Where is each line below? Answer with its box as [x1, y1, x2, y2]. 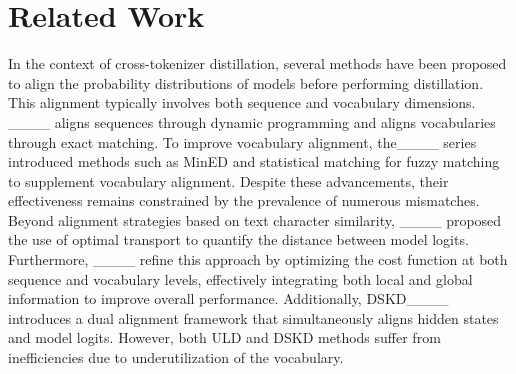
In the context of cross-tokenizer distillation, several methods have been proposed [8, 53, 507, 74]
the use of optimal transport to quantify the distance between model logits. [8, 229, 469, 250]
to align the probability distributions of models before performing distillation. [8, 72, 484, 93]
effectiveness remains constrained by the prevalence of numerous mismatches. [8, 190, 480, 211]
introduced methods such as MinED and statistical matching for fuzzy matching [8, 151, 500, 172]
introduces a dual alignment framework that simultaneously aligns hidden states [8, 307, 499, 328]
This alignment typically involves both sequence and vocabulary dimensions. [8, 92, 476, 113]
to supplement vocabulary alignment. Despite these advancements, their [8, 170, 449, 191]
